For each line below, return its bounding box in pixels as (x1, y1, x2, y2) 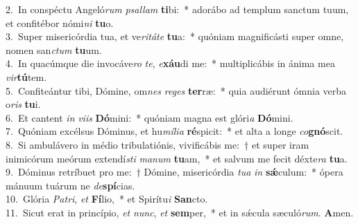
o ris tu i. (6, 97, 41, 111)
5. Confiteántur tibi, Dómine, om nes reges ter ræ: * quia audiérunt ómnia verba (6, 83, 347, 97)
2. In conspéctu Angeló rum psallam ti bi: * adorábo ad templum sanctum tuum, (6, 2, 349, 16)
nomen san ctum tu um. (6, 42, 102, 57)
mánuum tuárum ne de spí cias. (6, 178, 135, 192)
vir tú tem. (6, 69, 47, 84)
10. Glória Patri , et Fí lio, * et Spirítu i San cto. (6, 192, 208, 206)
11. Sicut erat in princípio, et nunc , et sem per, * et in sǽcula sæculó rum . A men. (6, 205, 354, 219)
